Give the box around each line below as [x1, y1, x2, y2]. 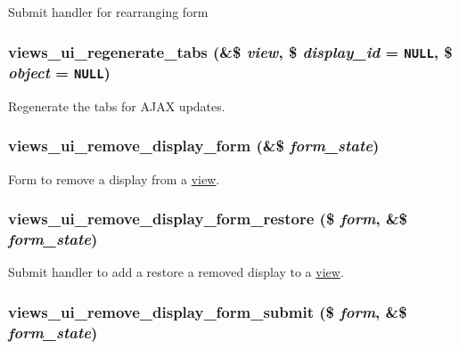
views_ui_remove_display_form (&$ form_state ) [8, 134, 380, 157]
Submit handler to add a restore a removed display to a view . [8, 263, 344, 281]
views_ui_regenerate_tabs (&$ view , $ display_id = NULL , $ [8, 40, 453, 62]
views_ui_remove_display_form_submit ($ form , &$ [8, 300, 407, 322]
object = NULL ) [8, 61, 111, 83]
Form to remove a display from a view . [8, 169, 220, 188]
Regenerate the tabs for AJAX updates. [8, 96, 225, 115]
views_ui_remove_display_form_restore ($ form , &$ [8, 207, 407, 230]
